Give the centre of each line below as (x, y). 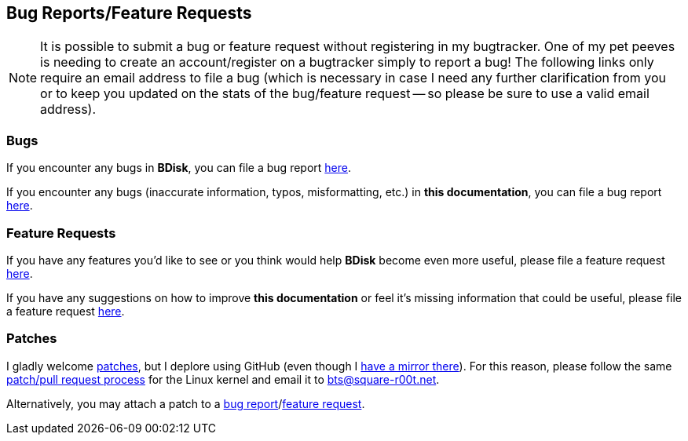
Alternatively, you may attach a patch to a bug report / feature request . (186, 403)
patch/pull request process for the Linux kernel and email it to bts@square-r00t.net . (223, 379)
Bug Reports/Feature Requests (129, 13)
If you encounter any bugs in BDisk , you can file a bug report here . (179, 168)
